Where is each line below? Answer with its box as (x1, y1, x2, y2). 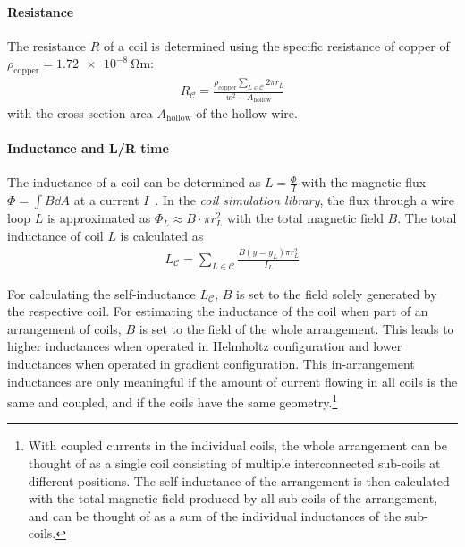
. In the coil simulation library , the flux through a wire (155, 191, 455, 209)
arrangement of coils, (7, 319, 122, 338)
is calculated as (120, 226, 204, 244)
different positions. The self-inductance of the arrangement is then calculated (28, 471, 450, 490)
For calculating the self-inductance (7, 284, 196, 303)
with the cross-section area (7, 104, 153, 123)
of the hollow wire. (196, 104, 298, 123)
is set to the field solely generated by (236, 284, 437, 303)
